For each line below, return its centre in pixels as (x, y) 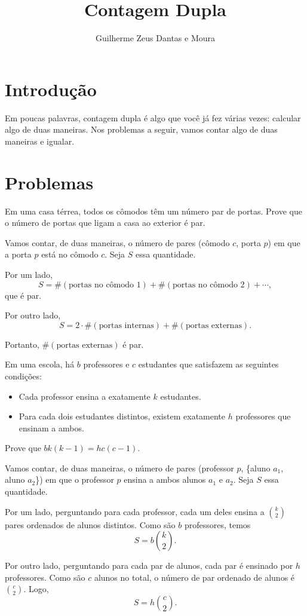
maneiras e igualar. (40, 141)
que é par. (23, 295)
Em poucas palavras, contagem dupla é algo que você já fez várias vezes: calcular (153, 117)
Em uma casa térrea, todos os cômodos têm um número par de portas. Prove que (153, 211)
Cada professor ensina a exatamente (85, 396)
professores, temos (217, 524)
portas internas (126, 325)
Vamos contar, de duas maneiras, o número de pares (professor (119, 468)
